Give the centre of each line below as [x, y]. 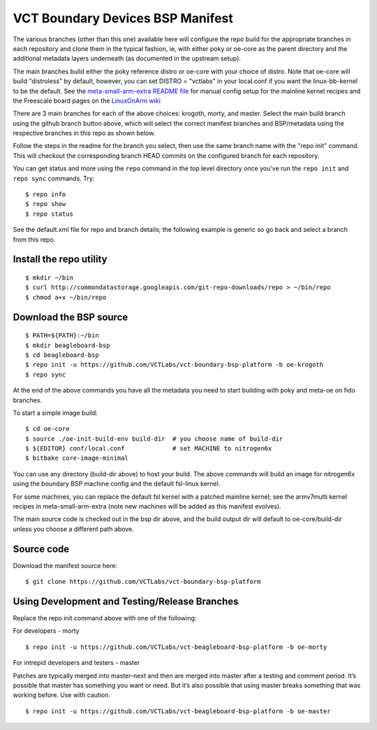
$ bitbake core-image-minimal [77, 458]
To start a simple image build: [55, 413]
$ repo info [46, 195]
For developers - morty [46, 631]
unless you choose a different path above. [73, 529]
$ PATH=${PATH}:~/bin [62, 336]
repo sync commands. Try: [54, 178]
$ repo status [49, 214]
